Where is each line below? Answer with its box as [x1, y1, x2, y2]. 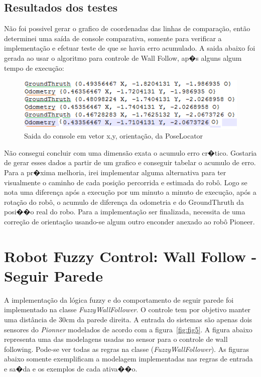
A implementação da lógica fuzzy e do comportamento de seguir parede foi [4, 294, 234, 305]
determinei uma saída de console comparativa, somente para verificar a [4, 33, 222, 43]
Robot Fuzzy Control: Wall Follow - [4, 245, 257, 266]
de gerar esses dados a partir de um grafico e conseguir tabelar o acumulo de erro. [4, 157, 256, 168]
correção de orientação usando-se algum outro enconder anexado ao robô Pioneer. [4, 216, 255, 226]
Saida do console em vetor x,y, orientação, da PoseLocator [24, 131, 203, 141]
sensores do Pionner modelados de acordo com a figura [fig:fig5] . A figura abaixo [4, 324, 252, 334]
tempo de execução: [4, 62, 64, 73]
